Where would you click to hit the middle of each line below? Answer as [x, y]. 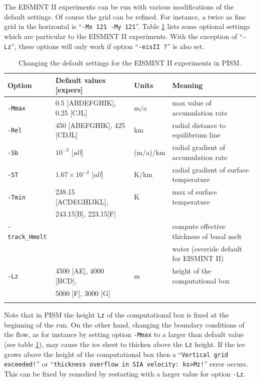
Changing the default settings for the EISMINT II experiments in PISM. [130, 63]
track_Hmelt [27, 237]
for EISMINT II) [198, 258]
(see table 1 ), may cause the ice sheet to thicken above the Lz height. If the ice [124, 344]
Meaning [187, 85]
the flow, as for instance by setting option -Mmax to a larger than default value [124, 334]
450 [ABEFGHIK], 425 [90, 125]
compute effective [199, 226]
